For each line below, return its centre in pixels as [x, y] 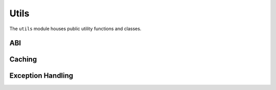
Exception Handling [41, 76]
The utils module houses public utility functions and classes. [75, 29]
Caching [23, 60]
